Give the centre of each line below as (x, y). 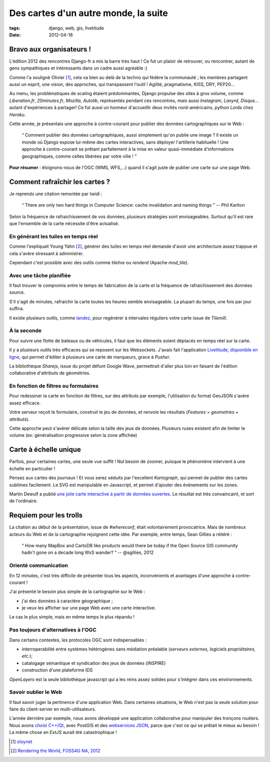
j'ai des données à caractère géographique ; (67, 601)
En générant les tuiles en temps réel (53, 236)
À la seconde (25, 331)
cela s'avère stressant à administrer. (46, 253)
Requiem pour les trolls (46, 515)
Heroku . (17, 115)
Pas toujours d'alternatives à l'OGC (53, 630)
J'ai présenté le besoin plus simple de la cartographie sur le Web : (77, 592)
